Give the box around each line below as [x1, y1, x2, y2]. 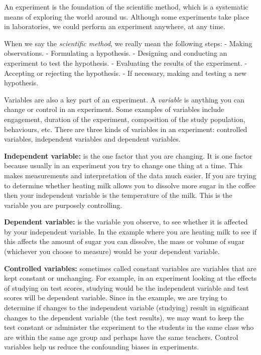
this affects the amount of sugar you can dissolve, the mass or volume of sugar [4, 236, 245, 247]
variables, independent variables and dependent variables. [4, 134, 181, 144]
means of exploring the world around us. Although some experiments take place [4, 11, 249, 22]
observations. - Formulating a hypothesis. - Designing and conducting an [4, 48, 227, 58]
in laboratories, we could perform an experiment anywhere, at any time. [4, 21, 225, 32]
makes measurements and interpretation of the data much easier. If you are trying [4, 170, 256, 180]
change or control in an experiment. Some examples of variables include [4, 104, 224, 114]
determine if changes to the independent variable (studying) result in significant [4, 302, 249, 313]
